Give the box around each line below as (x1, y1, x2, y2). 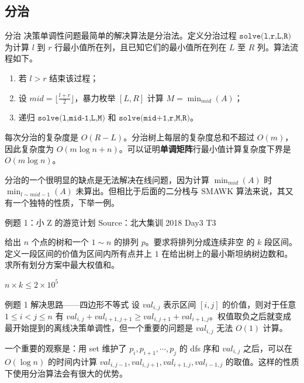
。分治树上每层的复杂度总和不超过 (123, 131, 255, 143)
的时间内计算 (47, 355, 97, 367)
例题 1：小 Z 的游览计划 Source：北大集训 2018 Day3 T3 (5, 216, 216, 228)
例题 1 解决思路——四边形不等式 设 (5, 298, 140, 310)
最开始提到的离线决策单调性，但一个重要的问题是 (5, 322, 193, 334)
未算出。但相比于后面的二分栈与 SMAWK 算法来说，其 (75, 185, 285, 197)
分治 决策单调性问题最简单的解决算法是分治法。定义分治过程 (5, 29, 237, 42)
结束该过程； (49, 71, 99, 84)
